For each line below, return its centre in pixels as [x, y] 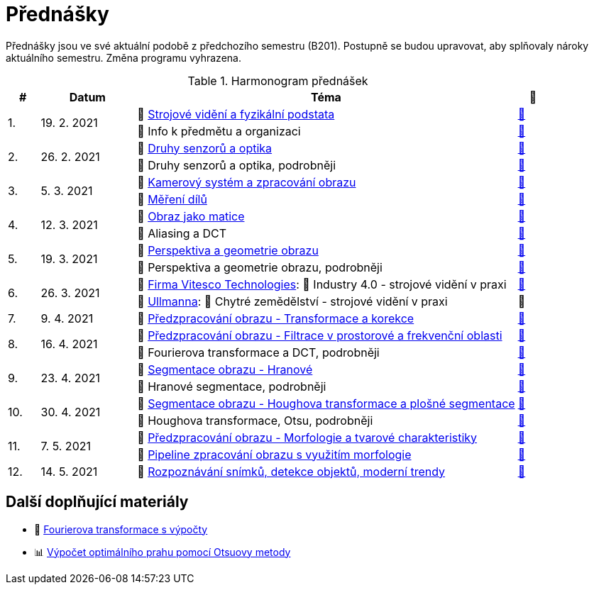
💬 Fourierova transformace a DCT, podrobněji [258, 352]
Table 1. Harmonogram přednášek [278, 80]
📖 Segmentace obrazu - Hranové [225, 369]
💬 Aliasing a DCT [182, 233]
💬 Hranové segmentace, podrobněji [232, 386]
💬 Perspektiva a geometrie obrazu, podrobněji [260, 267]
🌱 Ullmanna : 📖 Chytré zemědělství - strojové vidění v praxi [292, 301]
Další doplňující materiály [97, 502]
